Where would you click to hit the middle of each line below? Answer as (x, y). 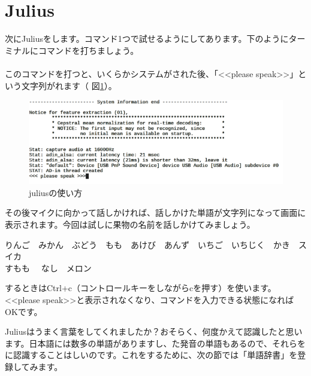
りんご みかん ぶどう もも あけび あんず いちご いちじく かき (147, 244)
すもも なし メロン (48, 268)
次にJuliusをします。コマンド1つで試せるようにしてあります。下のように (147, 39)
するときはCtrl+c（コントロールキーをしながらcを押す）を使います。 (141, 288)
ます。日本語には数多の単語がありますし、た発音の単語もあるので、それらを (155, 343)
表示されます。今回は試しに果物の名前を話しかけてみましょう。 (130, 224)
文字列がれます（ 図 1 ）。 (69, 85)
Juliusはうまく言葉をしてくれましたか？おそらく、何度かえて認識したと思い (154, 331)
